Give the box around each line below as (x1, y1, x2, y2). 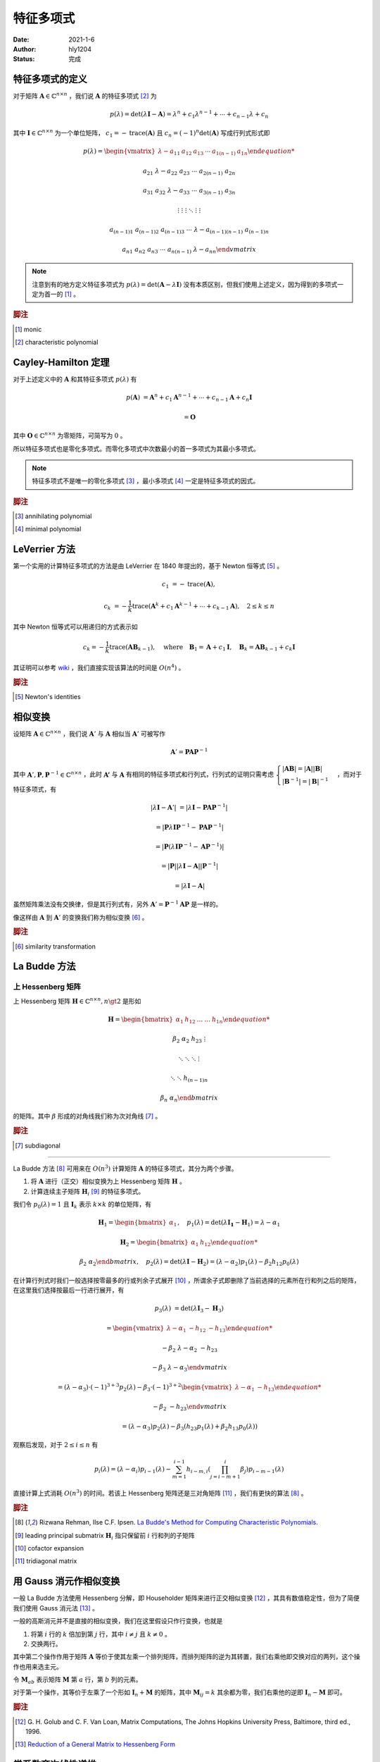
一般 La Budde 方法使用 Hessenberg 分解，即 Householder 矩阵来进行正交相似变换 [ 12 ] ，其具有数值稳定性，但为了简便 (13, 1594, 360, 1603)
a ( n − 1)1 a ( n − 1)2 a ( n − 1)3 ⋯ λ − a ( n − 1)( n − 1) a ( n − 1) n (109, 226, 270, 235)
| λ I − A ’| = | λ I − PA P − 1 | (150, 802, 228, 812)
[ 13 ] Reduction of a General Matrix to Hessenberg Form (15, 1740, 176, 1749)
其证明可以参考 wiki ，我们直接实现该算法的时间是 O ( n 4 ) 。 (13, 663, 185, 672)
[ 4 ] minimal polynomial (15, 525, 82, 534)
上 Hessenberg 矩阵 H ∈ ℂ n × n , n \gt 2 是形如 (13, 996, 141, 1005)
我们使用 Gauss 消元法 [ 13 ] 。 (13, 1603, 99, 1612)
